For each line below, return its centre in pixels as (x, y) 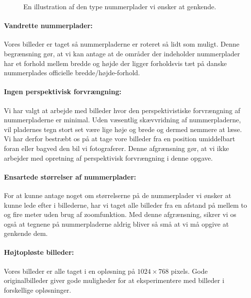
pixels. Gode (189, 271)
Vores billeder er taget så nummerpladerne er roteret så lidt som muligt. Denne (122, 44)
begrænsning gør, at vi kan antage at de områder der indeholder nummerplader (122, 53)
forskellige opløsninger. (38, 290)
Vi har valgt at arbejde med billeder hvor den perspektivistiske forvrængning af (122, 110)
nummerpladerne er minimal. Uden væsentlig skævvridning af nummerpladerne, (123, 120)
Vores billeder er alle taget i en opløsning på (70, 271)
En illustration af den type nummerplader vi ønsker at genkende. (120, 6)
